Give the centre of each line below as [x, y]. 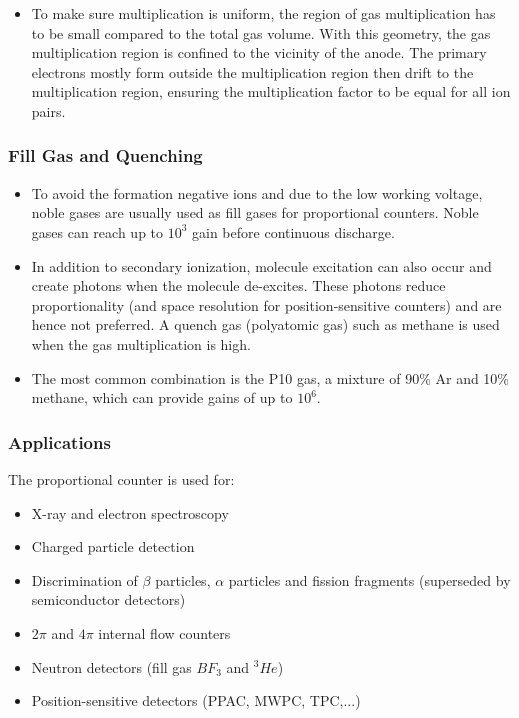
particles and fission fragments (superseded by [369, 579]
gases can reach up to [97, 231]
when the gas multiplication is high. [141, 343]
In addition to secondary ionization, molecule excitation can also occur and [261, 265]
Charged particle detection [113, 546]
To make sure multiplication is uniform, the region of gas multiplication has [263, 13]
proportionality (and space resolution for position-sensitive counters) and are [266, 304]
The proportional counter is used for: [121, 478]
